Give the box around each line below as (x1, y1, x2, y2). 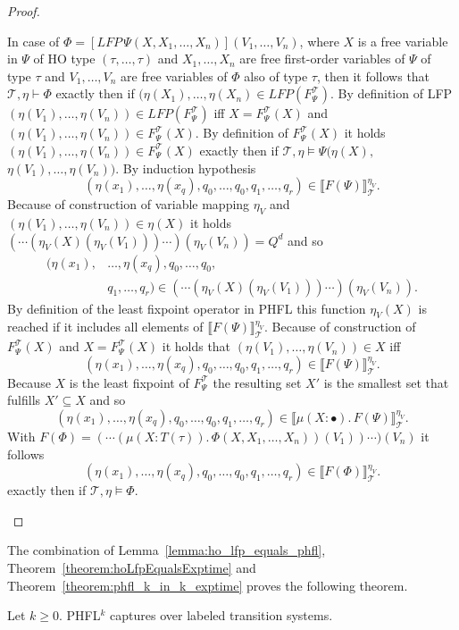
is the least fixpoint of (69, 373, 189, 391)
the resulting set (213, 373, 302, 391)
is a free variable (357, 31, 448, 50)
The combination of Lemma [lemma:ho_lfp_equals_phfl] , (7, 541, 326, 559)
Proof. (7, 2, 40, 20)
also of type (244, 66, 308, 85)
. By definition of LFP (330, 84, 453, 103)
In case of (7, 31, 60, 50)
